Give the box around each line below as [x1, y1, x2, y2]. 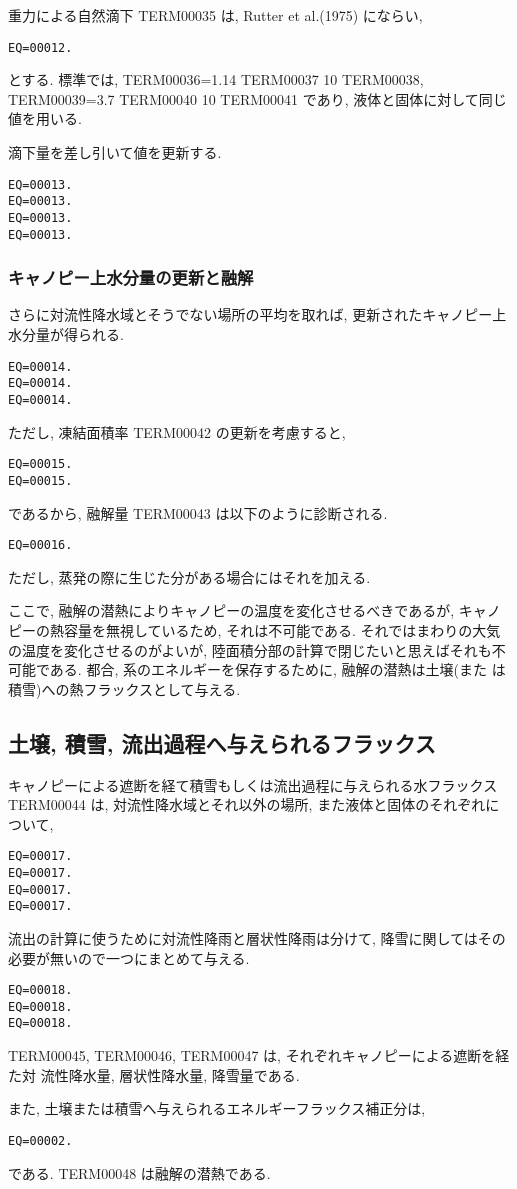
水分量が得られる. [8, 324, 124, 345]
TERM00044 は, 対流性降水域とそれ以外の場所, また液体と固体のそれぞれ [8, 794, 486, 815]
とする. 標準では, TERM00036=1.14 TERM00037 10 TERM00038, [8, 69, 424, 90]
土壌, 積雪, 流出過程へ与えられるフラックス [8, 727, 436, 758]
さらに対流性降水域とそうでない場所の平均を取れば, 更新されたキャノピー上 [8, 304, 507, 325]
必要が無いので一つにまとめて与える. [8, 947, 250, 968]
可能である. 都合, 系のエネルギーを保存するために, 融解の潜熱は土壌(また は [8, 659, 506, 680]
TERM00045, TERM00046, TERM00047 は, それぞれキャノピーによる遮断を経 [8, 1045, 510, 1066]
